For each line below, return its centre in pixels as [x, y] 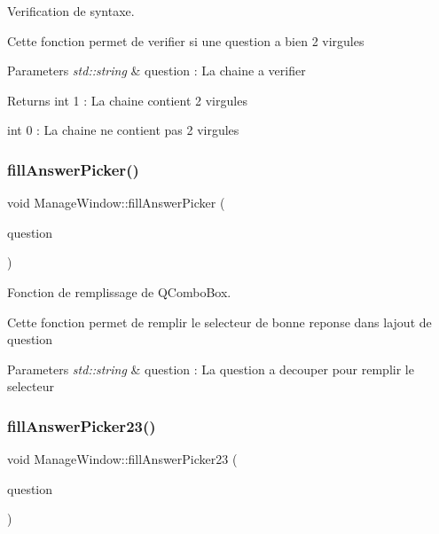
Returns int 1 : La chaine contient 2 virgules [127, 100]
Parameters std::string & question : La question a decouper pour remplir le [211, 369]
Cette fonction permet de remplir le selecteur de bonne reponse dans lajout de [219, 322]
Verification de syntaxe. [71, 11]
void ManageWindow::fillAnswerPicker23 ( [122, 459]
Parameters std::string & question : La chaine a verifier [157, 71]
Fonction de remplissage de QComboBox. [119, 291]
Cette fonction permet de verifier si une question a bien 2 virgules [186, 40]
